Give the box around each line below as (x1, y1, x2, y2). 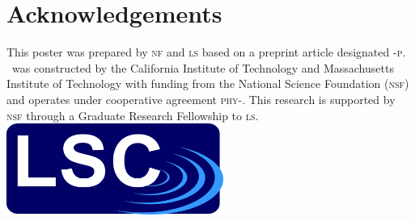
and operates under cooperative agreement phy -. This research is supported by (6, 90, 396, 107)
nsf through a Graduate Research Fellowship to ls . (6, 106, 259, 123)
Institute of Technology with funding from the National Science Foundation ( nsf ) (6, 75, 409, 92)
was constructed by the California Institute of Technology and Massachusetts (11, 59, 394, 76)
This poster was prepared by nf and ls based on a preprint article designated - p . (6, 44, 406, 60)
